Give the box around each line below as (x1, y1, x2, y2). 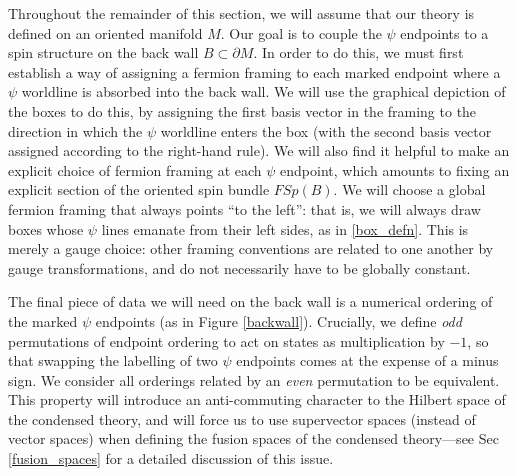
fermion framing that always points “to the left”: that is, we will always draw (8, 198, 481, 219)
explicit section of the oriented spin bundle (8, 179, 270, 200)
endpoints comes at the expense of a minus (236, 350, 499, 371)
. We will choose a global (333, 179, 486, 200)
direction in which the (8, 120, 143, 141)
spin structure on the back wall (8, 42, 199, 63)
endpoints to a (400, 22, 489, 43)
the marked (8, 310, 78, 331)
